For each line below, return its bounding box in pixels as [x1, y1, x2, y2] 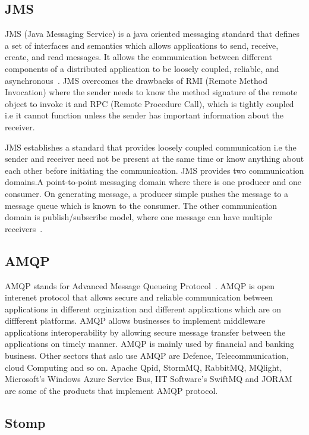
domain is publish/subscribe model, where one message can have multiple [5, 211, 273, 223]
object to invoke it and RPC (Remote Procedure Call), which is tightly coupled [5, 97, 294, 109]
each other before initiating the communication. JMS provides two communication [5, 164, 304, 176]
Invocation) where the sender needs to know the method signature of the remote [5, 86, 298, 98]
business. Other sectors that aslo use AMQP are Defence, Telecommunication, [5, 349, 289, 362]
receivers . [5, 222, 43, 234]
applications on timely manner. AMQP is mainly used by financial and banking [5, 337, 295, 350]
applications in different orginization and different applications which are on [5, 302, 282, 315]
